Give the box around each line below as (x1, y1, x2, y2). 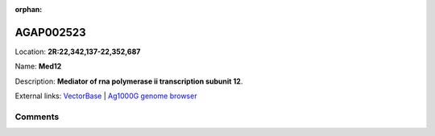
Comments (14, 111, 60, 122)
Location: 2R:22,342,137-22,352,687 (14, 47, 141, 56)
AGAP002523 (14, 25, 86, 39)
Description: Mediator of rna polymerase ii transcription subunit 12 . (14, 76, 243, 86)
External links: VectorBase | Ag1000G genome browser (14, 91, 197, 101)
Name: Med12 (14, 61, 62, 72)
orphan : (14, 5, 43, 14)
